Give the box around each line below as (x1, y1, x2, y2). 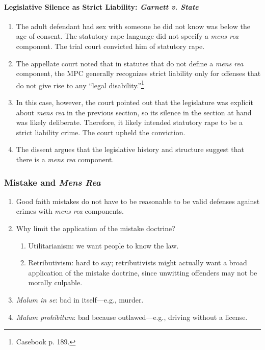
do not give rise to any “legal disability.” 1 (16, 78, 144, 90)
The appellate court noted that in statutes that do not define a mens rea (16, 58, 244, 68)
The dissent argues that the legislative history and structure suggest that (16, 144, 244, 155)
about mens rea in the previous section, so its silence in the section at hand (16, 107, 252, 117)
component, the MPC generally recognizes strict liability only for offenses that (16, 68, 261, 79)
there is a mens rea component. (16, 154, 114, 164)
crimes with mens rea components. (16, 206, 124, 216)
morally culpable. (28, 277, 83, 288)
